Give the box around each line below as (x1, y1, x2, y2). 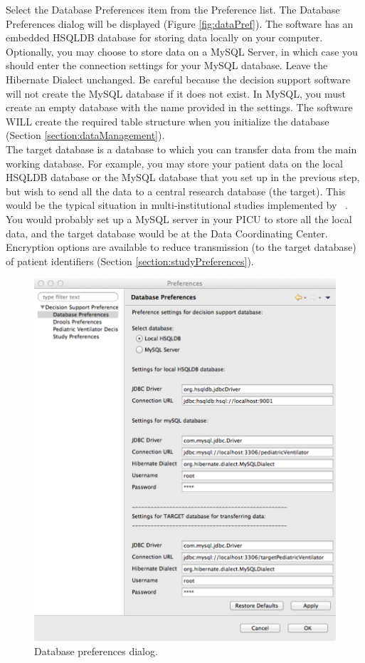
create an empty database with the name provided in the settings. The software (6, 100, 353, 115)
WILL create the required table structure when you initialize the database (6, 113, 329, 128)
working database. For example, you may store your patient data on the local (6, 155, 343, 170)
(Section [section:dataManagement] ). (6, 128, 165, 143)
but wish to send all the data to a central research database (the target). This (6, 183, 346, 198)
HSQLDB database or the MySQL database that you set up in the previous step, (6, 170, 360, 185)
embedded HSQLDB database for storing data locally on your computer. (6, 30, 323, 45)
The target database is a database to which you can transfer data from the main (6, 141, 357, 156)
